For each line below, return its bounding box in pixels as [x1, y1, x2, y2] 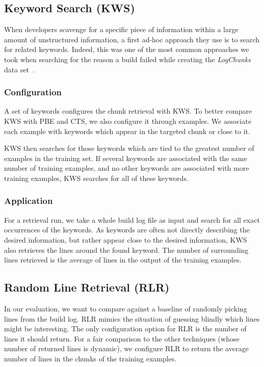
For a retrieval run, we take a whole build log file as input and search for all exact [4, 214, 260, 225]
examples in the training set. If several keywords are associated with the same [4, 152, 247, 163]
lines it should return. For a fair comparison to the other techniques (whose [4, 333, 240, 344]
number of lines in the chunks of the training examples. [4, 353, 177, 363]
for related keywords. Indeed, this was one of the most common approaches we [4, 44, 249, 55]
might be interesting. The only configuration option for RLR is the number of [4, 323, 247, 334]
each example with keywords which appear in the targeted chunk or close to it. [4, 125, 250, 136]
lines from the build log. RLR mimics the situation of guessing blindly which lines [4, 313, 260, 324]
